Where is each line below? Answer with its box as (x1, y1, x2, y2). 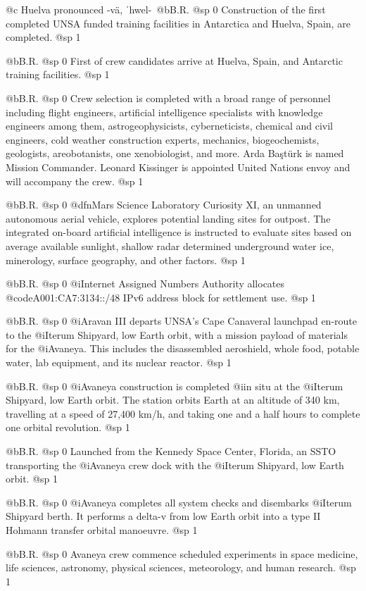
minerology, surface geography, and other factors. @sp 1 (6, 252, 246, 267)
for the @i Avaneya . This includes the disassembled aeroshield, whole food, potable (6, 341, 360, 356)
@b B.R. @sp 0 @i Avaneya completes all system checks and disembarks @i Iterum (6, 494, 352, 509)
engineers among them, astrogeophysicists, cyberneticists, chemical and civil (6, 118, 333, 133)
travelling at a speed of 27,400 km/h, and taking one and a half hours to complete (6, 406, 360, 421)
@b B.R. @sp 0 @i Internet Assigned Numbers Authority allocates (6, 276, 285, 291)
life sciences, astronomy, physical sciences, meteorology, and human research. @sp (6, 560, 356, 575)
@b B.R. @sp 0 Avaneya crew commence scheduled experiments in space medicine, (6, 546, 358, 561)
